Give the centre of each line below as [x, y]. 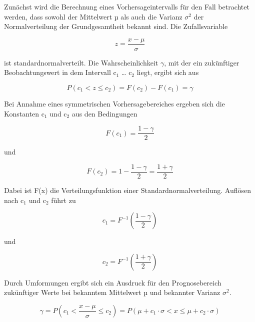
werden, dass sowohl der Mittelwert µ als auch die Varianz [93, 16]
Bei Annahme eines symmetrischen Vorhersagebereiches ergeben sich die [114, 104]
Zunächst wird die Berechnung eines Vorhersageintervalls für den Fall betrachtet [127, 6]
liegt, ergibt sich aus [168, 72]
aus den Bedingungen [104, 113]
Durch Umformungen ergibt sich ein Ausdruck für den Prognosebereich [113, 282]
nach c [14, 200]
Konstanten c [24, 113]
